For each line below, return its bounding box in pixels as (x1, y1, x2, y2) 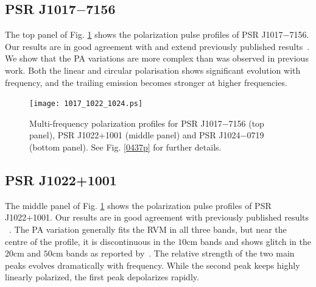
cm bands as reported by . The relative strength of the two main (52, 247, 295, 260)
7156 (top (228, 116, 264, 129)
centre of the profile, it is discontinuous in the (5, 235, 175, 247)
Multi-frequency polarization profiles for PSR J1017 (29, 116, 222, 129)
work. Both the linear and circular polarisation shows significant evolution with (5, 63, 301, 76)
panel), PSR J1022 (29, 129, 99, 141)
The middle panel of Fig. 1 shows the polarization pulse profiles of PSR (5, 199, 272, 211)
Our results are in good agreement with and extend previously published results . (5, 40, 310, 52)
